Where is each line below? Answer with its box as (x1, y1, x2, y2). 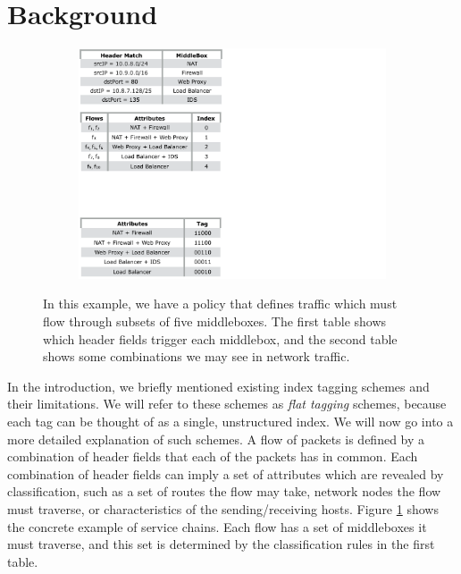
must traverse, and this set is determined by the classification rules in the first (7, 535, 435, 553)
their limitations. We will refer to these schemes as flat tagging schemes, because (7, 394, 447, 413)
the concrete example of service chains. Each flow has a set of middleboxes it (7, 517, 427, 536)
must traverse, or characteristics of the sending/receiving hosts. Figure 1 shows (7, 499, 439, 518)
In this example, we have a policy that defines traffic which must (43, 294, 398, 313)
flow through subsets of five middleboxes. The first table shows (43, 311, 387, 330)
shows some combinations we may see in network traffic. (43, 347, 350, 366)
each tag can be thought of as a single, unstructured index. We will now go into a (7, 411, 454, 430)
